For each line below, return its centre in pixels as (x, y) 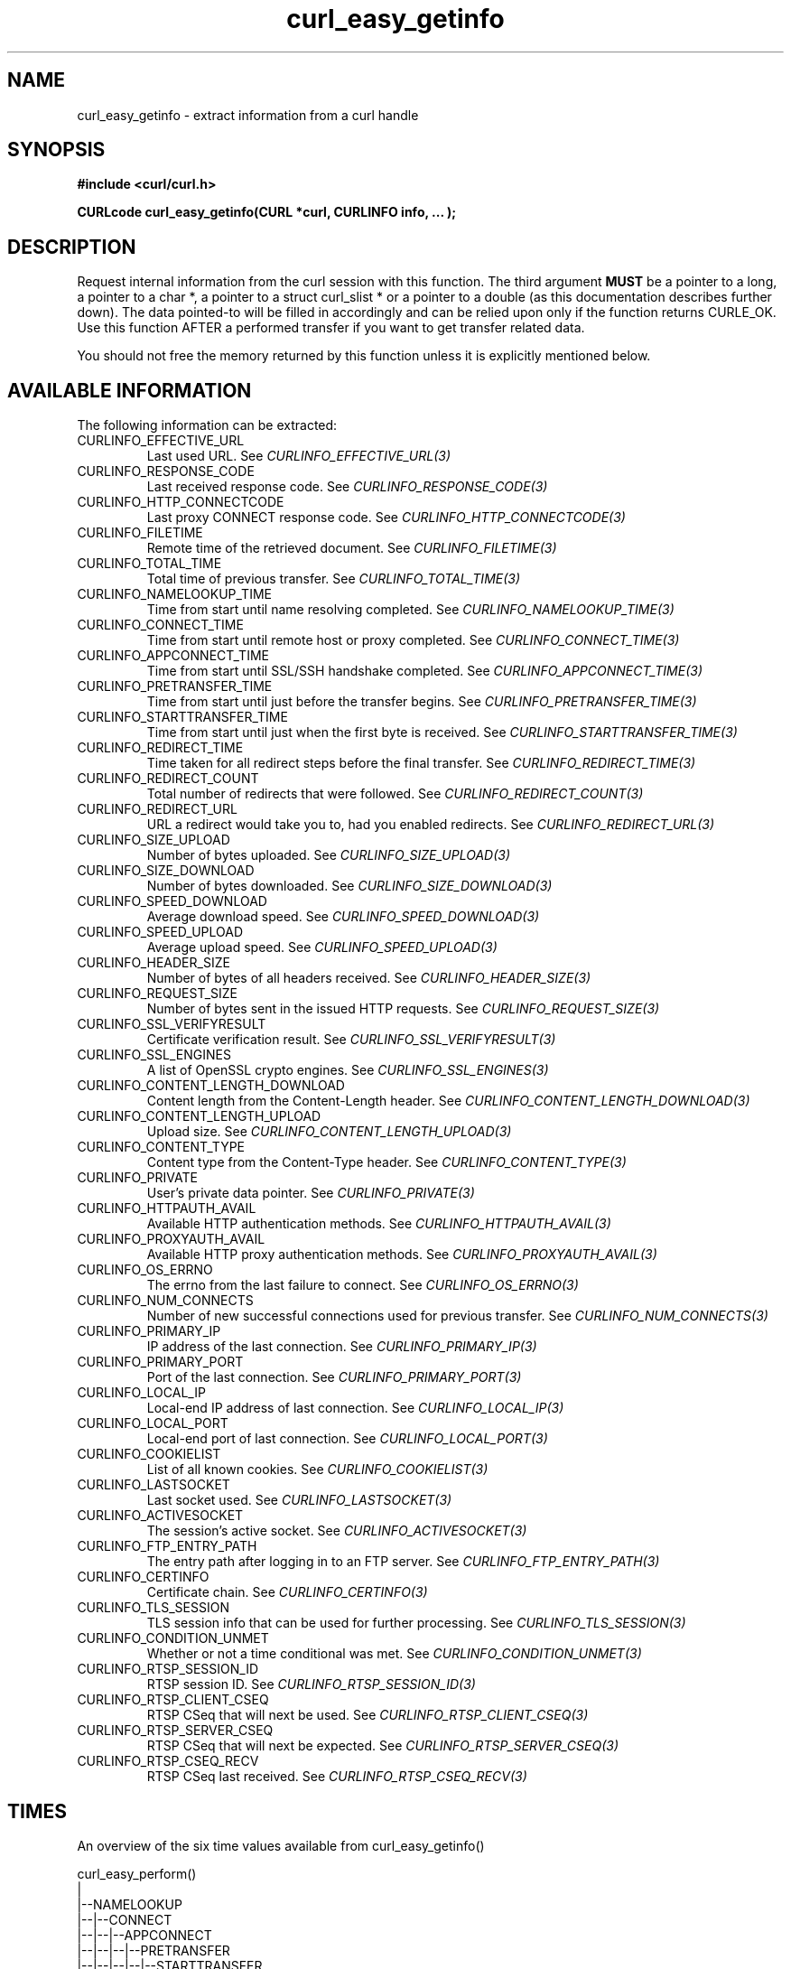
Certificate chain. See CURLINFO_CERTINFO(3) (287, 1592)
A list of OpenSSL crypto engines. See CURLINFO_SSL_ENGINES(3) (348, 1070)
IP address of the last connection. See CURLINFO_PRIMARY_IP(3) (342, 1347)
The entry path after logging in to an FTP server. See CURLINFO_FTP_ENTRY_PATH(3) (403, 1562)
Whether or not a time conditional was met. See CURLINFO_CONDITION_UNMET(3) (394, 1654)
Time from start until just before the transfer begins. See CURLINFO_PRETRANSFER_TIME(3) (422, 702)
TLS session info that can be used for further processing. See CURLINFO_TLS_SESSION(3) (416, 1623)
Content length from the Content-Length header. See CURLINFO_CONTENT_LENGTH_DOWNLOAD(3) (448, 1101)
